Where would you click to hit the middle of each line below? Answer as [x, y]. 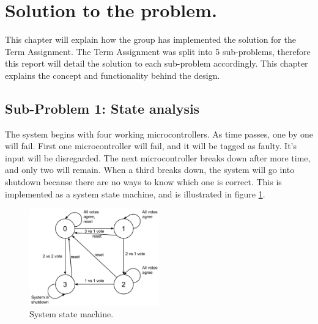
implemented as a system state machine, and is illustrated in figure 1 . [135, 193]
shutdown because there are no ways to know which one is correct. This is [143, 182]
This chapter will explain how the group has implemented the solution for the [150, 39]
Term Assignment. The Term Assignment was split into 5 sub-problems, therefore [158, 51]
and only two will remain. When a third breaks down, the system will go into [150, 170]
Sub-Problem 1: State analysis [102, 108]
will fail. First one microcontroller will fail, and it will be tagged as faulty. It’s [151, 146]
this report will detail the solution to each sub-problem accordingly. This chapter [157, 63]
